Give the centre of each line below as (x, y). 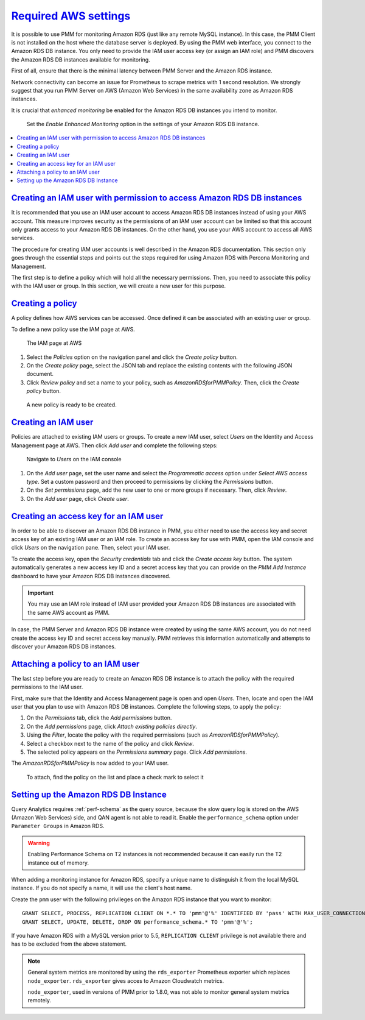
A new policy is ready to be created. (71, 405)
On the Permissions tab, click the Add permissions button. (99, 718)
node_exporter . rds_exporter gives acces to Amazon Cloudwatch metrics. (126, 980)
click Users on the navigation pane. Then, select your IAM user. (91, 548)
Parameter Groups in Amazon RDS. (58, 826)
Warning (39, 843)
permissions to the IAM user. (47, 687)
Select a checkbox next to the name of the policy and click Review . (110, 743)
